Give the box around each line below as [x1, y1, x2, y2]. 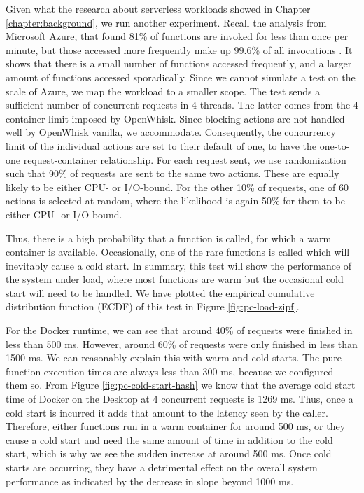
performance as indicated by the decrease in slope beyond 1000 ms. [6, 473, 294, 488]
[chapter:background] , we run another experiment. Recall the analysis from [6, 15, 327, 29]
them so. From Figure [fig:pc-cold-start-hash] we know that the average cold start [6, 377, 356, 392]
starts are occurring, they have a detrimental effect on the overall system [6, 460, 318, 474]
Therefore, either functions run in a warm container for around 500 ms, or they [6, 419, 346, 433]
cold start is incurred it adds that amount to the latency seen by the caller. [6, 405, 328, 419]
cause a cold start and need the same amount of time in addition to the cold [6, 432, 333, 447]
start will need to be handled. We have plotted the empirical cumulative [6, 285, 315, 300]
